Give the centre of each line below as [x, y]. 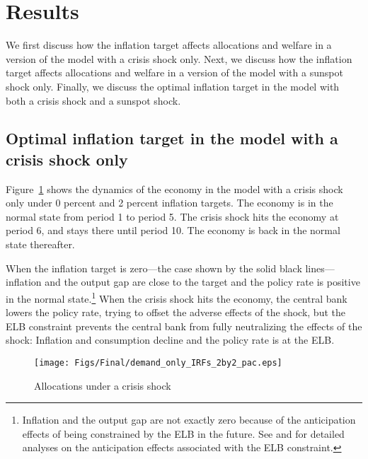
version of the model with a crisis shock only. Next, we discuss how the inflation [179, 58]
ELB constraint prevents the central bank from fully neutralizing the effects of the [184, 326]
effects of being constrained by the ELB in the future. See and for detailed [183, 433]
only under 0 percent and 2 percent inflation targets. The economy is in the [169, 203]
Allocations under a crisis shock [103, 385]
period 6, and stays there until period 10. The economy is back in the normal [173, 230]
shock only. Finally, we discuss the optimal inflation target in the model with [173, 86]
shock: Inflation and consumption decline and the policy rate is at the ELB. [170, 340]
